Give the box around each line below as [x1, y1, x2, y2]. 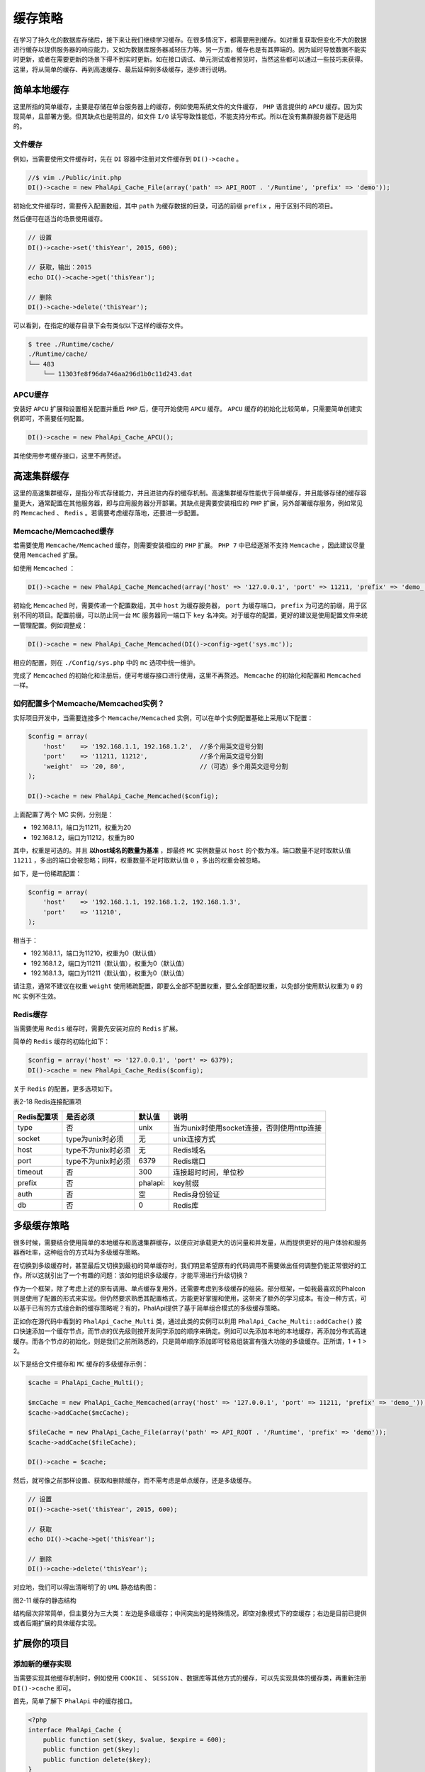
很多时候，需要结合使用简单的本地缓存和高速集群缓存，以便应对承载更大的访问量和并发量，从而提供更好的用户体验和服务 [13, 1238, 367, 1247]
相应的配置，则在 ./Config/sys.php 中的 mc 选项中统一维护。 [13, 658, 200, 666]
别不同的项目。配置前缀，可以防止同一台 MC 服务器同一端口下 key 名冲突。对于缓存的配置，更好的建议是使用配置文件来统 [13, 611, 368, 619]
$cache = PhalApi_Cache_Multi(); [28, 1379, 144, 1387]
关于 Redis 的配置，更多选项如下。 [13, 1084, 117, 1093]
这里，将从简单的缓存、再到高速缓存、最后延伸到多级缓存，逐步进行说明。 [13, 65, 230, 74]
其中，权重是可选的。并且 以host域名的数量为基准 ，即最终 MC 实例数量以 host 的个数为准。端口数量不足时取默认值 [13, 846, 351, 854]
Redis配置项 [17, 1111, 58, 1121]
